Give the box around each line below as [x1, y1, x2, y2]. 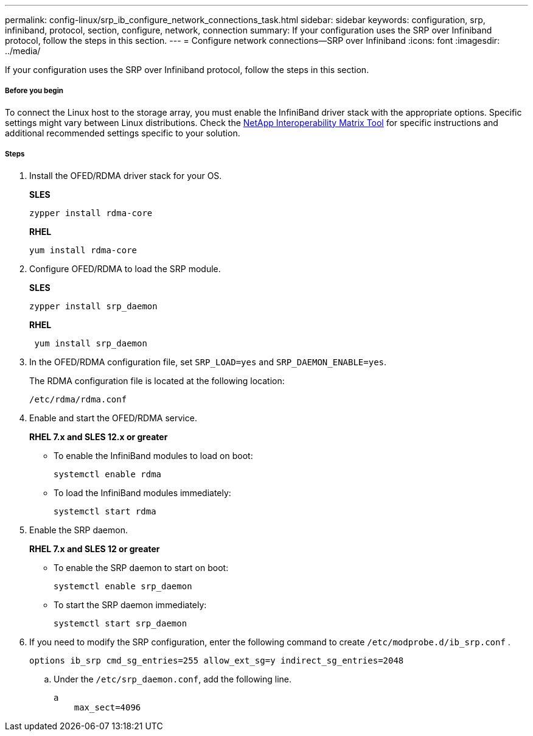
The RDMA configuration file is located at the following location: [29, 375, 285, 386]
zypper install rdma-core [29, 208, 153, 218]
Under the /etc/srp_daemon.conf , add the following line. [54, 673, 292, 684]
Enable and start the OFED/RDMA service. [29, 412, 197, 423]
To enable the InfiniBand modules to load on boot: [54, 450, 253, 461]
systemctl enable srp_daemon [54, 581, 192, 591]
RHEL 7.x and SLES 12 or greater [29, 543, 160, 554]
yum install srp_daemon [34, 338, 147, 348]
